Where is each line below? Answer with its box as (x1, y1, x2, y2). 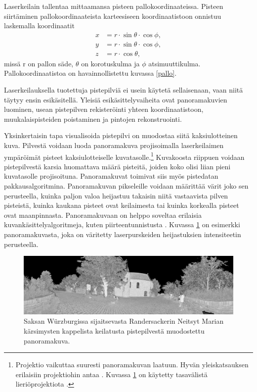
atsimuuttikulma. (148, 58, 201, 68)
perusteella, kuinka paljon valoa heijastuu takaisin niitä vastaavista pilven (4, 190, 228, 200)
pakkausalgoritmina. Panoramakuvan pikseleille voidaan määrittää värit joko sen (4, 181, 249, 191)
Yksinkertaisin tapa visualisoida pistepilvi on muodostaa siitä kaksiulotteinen (4, 130, 238, 141)
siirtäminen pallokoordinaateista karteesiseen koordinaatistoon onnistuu (4, 10, 221, 21)
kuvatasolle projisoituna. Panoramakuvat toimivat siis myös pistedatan (4, 171, 218, 181)
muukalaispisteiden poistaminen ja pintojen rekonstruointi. (4, 113, 182, 124)
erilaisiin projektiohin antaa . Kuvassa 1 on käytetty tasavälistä (15, 369, 208, 379)
